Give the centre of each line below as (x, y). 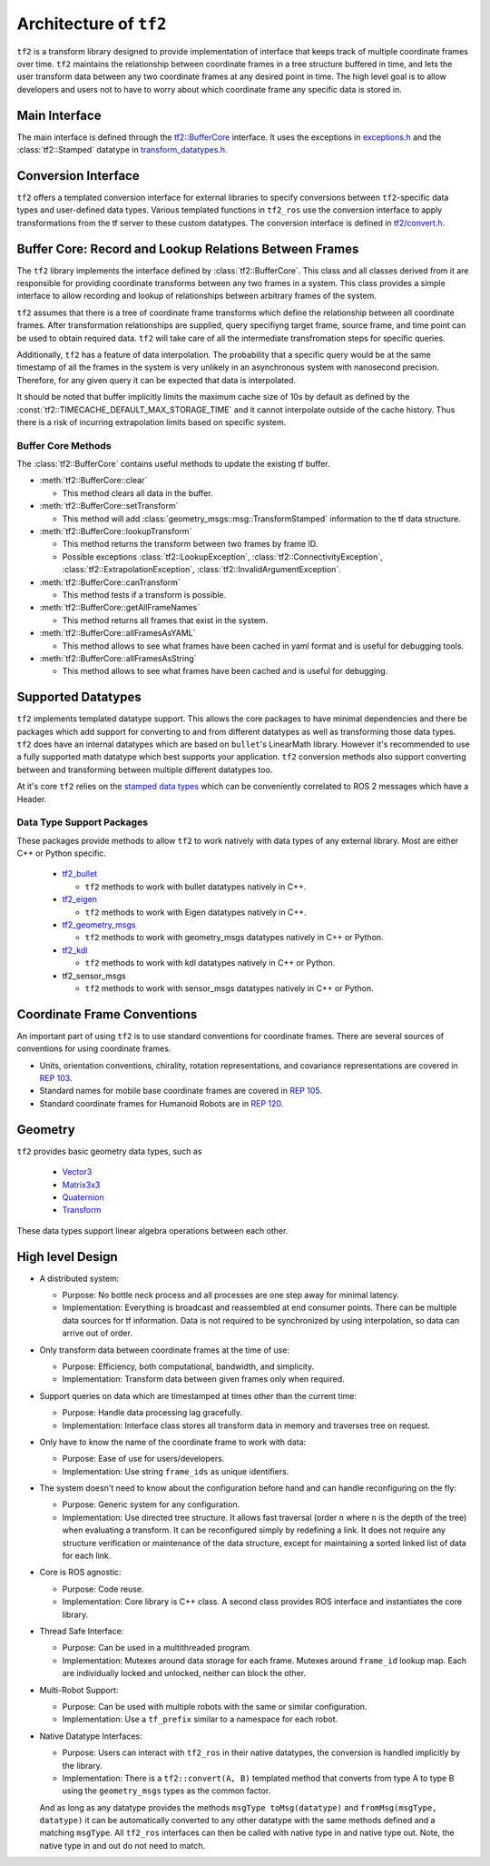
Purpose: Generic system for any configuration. (151, 1504)
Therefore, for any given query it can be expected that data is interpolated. (157, 380)
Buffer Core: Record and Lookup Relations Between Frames (188, 248)
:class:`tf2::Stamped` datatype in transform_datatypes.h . (122, 150)
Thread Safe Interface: (82, 1631)
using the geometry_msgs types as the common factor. (167, 1791)
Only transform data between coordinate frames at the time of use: (165, 1350)
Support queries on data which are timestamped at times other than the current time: (198, 1395)
